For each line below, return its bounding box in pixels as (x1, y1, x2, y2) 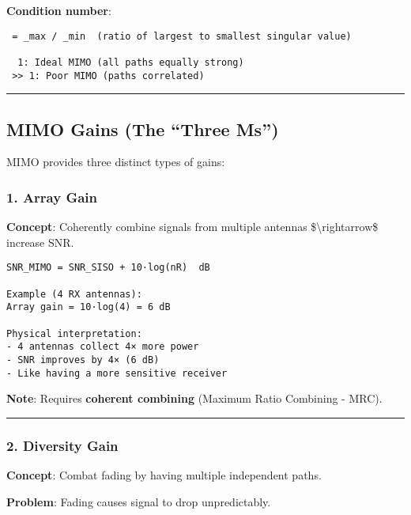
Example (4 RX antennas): (6, 288, 142, 300)
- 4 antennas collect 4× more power (6, 341, 199, 353)
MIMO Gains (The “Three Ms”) (6, 116, 279, 141)
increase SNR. (6, 233, 74, 250)
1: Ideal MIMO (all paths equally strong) (17, 56, 244, 68)
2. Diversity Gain (6, 435, 119, 455)
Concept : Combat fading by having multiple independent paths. (6, 467, 322, 483)
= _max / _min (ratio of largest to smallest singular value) (12, 30, 352, 42)
